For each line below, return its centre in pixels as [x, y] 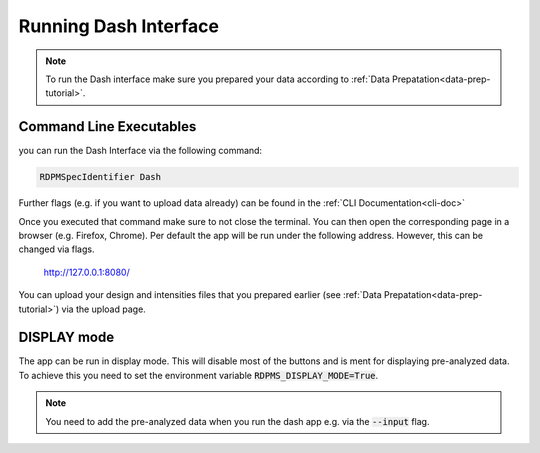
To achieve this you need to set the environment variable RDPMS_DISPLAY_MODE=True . [198, 375]
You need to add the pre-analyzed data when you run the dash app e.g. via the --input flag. [237, 421]
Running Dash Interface [119, 26]
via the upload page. [104, 309]
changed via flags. [56, 249]
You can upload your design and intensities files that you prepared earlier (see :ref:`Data [200, 295]
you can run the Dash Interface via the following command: [140, 151]
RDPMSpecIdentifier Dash [100, 177]
